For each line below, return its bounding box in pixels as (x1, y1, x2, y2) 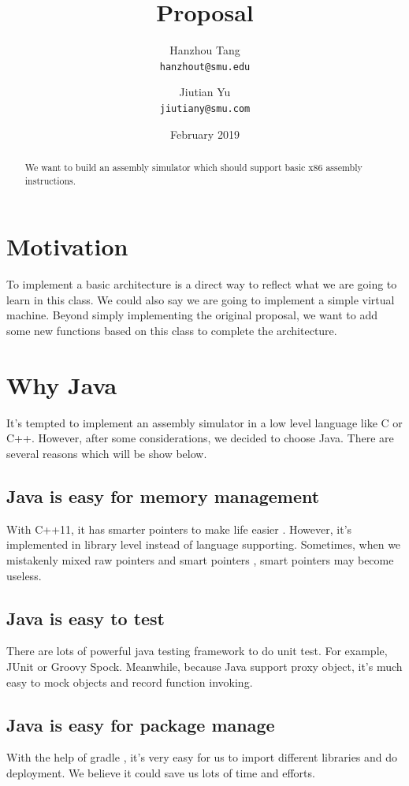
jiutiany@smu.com (159, 102, 251, 114)
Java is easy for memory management (6, 483, 320, 508)
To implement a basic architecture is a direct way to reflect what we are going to (6, 276, 397, 292)
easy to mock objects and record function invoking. (6, 673, 253, 690)
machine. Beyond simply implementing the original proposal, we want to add (6, 307, 377, 323)
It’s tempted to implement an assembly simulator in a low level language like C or (6, 414, 403, 430)
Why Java (6, 368, 117, 400)
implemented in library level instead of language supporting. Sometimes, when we (6, 536, 401, 553)
